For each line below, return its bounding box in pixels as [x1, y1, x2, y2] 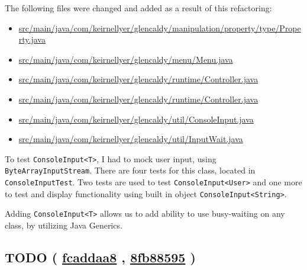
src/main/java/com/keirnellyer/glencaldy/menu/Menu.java [18, 53, 233, 65]
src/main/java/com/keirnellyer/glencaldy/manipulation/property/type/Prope [18, 21, 301, 34]
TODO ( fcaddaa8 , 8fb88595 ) [5, 248, 196, 266]
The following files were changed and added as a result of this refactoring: [5, 2, 272, 14]
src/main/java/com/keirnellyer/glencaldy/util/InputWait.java [18, 133, 243, 145]
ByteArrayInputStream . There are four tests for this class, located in [5, 164, 256, 176]
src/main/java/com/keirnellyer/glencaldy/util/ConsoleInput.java [18, 112, 254, 125]
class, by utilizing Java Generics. [5, 219, 122, 232]
